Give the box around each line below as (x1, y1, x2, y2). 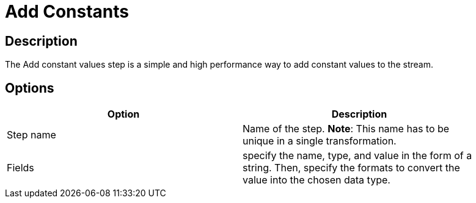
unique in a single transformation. (243, 135, 397, 148)
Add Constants (5, 1, 129, 22)
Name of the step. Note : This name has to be (243, 123, 450, 135)
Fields (7, 162, 34, 174)
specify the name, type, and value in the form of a (243, 149, 472, 162)
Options (5, 80, 54, 96)
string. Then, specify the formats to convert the (243, 162, 460, 174)
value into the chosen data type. (243, 174, 390, 187)
